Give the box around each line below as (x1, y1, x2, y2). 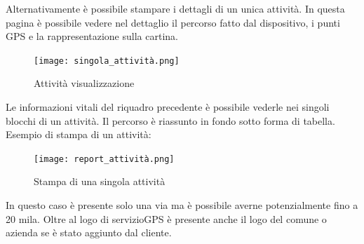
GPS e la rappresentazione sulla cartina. (6, 29, 178, 43)
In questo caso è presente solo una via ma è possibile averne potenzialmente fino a (6, 198, 358, 212)
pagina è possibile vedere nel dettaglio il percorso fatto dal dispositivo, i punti (6, 15, 340, 29)
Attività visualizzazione (34, 76, 135, 90)
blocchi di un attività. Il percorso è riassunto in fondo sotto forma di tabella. (6, 113, 335, 128)
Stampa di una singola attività (34, 174, 166, 189)
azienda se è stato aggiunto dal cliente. (6, 225, 172, 240)
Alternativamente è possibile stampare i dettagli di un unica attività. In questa (6, 1, 345, 15)
